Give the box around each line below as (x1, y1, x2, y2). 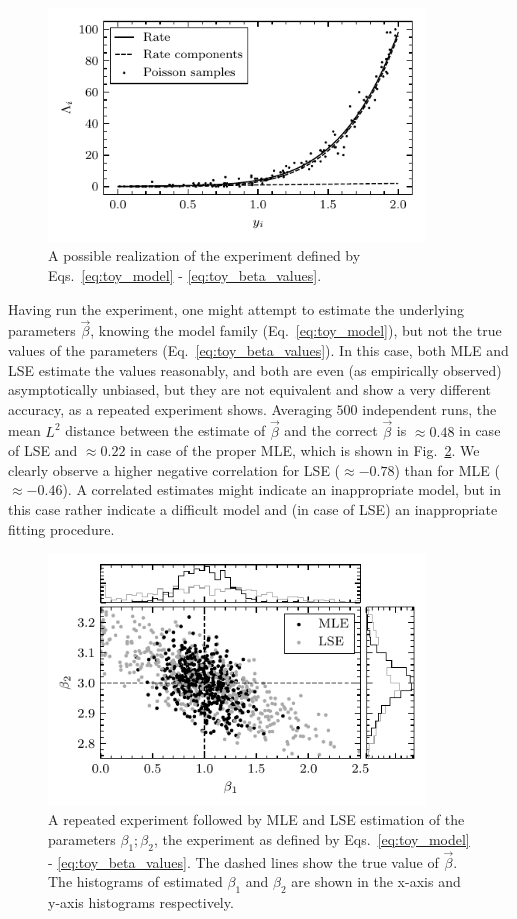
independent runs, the (362, 398, 497, 419)
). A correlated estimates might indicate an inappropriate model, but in (62, 479, 501, 500)
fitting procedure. (8, 518, 115, 539)
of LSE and (8, 440, 78, 461)
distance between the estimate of (65, 420, 266, 441)
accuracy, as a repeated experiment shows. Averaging (8, 398, 332, 419)
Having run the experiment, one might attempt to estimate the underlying (8, 298, 464, 319)
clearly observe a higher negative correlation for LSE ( (8, 459, 341, 480)
